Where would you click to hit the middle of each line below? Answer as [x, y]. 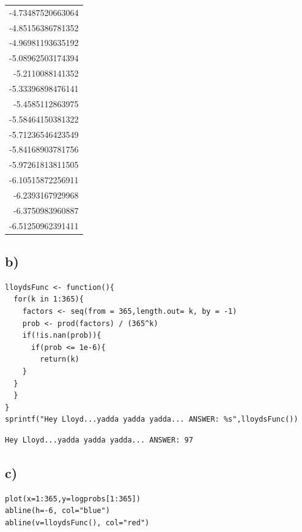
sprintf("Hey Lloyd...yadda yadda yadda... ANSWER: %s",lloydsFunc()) [152, 420]
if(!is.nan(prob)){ [62, 336]
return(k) [60, 359]
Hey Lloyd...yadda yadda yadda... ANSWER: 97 [99, 440]
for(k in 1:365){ [49, 299]
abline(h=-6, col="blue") [57, 511]
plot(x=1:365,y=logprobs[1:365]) [73, 499]
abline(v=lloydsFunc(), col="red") [77, 522]
